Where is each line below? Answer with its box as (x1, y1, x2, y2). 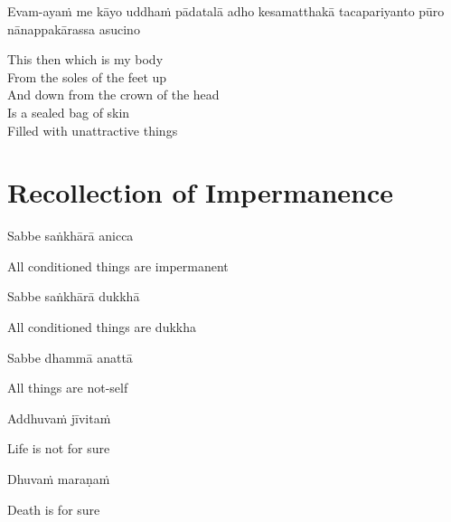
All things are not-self (7, 378, 128, 397)
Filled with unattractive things (7, 120, 178, 139)
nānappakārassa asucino (7, 19, 140, 38)
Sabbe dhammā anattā (7, 347, 133, 366)
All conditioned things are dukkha (7, 318, 196, 337)
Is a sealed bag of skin (7, 102, 130, 121)
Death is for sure (7, 499, 100, 518)
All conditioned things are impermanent (7, 256, 229, 275)
